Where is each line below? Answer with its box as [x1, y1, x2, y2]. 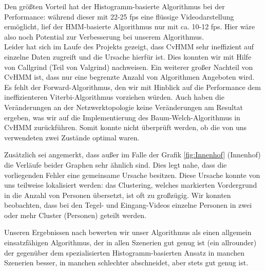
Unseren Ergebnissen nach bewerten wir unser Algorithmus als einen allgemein [4, 227, 252, 238]
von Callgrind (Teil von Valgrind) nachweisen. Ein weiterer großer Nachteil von [4, 61, 253, 72]
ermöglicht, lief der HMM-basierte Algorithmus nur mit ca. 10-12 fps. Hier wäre [4, 21, 255, 32]
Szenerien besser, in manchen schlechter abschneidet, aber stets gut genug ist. [4, 257, 249, 268]
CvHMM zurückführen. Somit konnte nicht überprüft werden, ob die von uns [4, 122, 247, 133]
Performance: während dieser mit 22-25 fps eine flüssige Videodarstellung [4, 11, 234, 22]
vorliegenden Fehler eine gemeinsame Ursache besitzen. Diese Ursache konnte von [4, 169, 260, 180]
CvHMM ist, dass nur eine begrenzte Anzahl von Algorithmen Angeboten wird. [4, 71, 255, 82]
